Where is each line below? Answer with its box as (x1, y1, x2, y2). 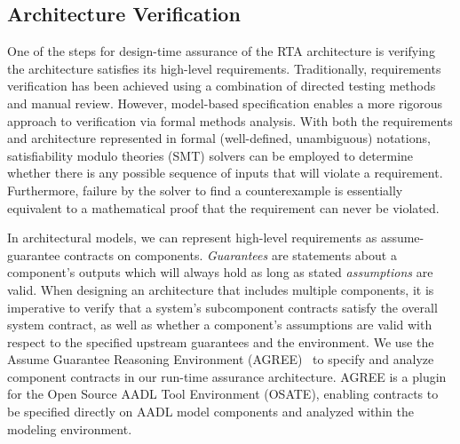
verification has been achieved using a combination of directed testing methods (7, 76, 436, 95)
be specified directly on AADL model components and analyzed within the (7, 402, 414, 421)
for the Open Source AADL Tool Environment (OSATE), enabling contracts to (7, 385, 439, 403)
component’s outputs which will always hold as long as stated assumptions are (7, 263, 433, 281)
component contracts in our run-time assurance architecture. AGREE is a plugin (7, 367, 447, 385)
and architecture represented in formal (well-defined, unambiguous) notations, (7, 129, 431, 147)
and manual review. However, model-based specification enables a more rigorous (7, 93, 443, 112)
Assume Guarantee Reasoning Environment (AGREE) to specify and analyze (7, 350, 434, 369)
